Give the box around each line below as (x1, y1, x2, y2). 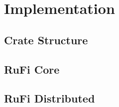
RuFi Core (4, 61, 60, 77)
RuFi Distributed (4, 91, 95, 106)
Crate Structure (4, 32, 88, 47)
